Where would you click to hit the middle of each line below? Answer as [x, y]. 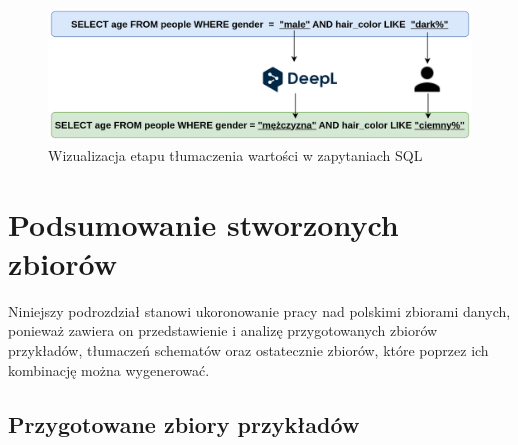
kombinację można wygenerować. [109, 369]
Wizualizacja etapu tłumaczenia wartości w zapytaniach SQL [235, 154]
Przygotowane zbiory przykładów [184, 423]
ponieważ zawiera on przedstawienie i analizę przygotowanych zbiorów [223, 330]
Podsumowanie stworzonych [203, 223]
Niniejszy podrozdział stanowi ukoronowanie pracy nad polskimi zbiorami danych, [259, 310]
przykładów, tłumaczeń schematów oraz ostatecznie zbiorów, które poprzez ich [248, 350]
